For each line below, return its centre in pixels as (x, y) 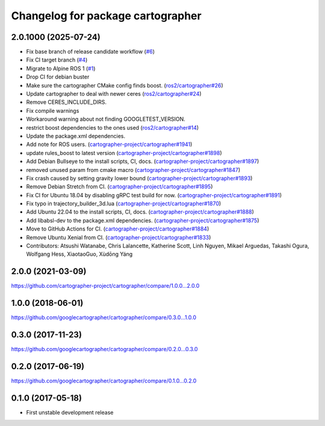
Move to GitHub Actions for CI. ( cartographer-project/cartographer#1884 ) (118, 229)
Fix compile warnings (53, 110)
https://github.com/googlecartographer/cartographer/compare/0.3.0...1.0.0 (104, 317)
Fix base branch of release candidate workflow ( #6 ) (91, 52)
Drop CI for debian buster (58, 77)
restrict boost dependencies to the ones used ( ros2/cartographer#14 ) (113, 127)
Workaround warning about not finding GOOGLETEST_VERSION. (106, 119)
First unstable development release (70, 412)
